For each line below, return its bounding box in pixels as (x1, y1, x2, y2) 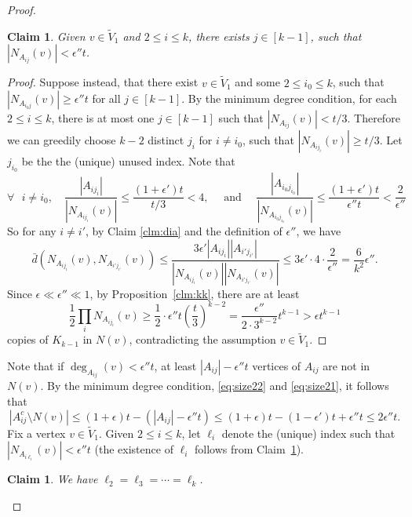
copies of (7, 331, 49, 348)
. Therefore (347, 110, 400, 126)
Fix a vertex (7, 424, 66, 441)
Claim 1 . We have (7, 471, 98, 487)
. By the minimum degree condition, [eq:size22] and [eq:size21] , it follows (40, 377, 389, 394)
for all (92, 90, 121, 107)
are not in (323, 358, 370, 373)
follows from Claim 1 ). (195, 441, 304, 457)
